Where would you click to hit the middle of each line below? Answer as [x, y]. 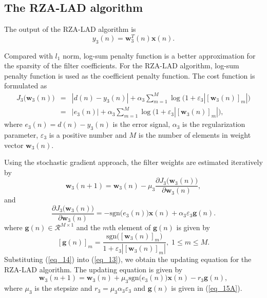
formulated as [26, 86]
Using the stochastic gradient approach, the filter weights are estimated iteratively [133, 162]
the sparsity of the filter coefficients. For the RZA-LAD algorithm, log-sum [122, 66]
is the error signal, [141, 124]
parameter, [21, 134]
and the [88, 227]
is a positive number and [88, 134]
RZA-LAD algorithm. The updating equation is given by [93, 269]
